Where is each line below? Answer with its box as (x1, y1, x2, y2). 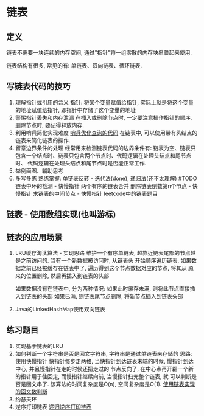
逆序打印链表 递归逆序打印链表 (15, 403, 92, 411)
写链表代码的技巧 (6, 81, 71, 92)
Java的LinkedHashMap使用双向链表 (15, 305, 105, 313)
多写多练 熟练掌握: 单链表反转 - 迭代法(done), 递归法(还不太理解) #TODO (15, 175, 197, 182)
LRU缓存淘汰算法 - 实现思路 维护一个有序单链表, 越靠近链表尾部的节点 (15, 249, 191, 257)
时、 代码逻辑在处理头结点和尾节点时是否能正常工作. (15, 159, 147, 167)
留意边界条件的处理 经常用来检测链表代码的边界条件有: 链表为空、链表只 (15, 144, 196, 151)
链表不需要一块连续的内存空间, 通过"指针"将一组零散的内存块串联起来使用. (6, 49, 192, 56)
